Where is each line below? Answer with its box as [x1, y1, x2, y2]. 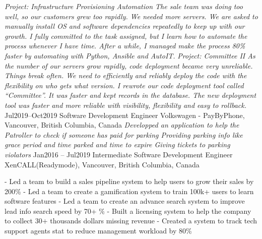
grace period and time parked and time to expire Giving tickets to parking [5, 139, 230, 150]
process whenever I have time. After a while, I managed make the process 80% [5, 40, 245, 51]
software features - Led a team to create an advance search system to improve [5, 196, 245, 206]
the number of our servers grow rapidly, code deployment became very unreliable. [5, 60, 253, 71]
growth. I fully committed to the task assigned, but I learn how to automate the [5, 30, 247, 41]
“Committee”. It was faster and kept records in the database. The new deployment [5, 90, 256, 100]
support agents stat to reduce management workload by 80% [5, 225, 192, 236]
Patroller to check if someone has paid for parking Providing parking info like [5, 129, 243, 140]
